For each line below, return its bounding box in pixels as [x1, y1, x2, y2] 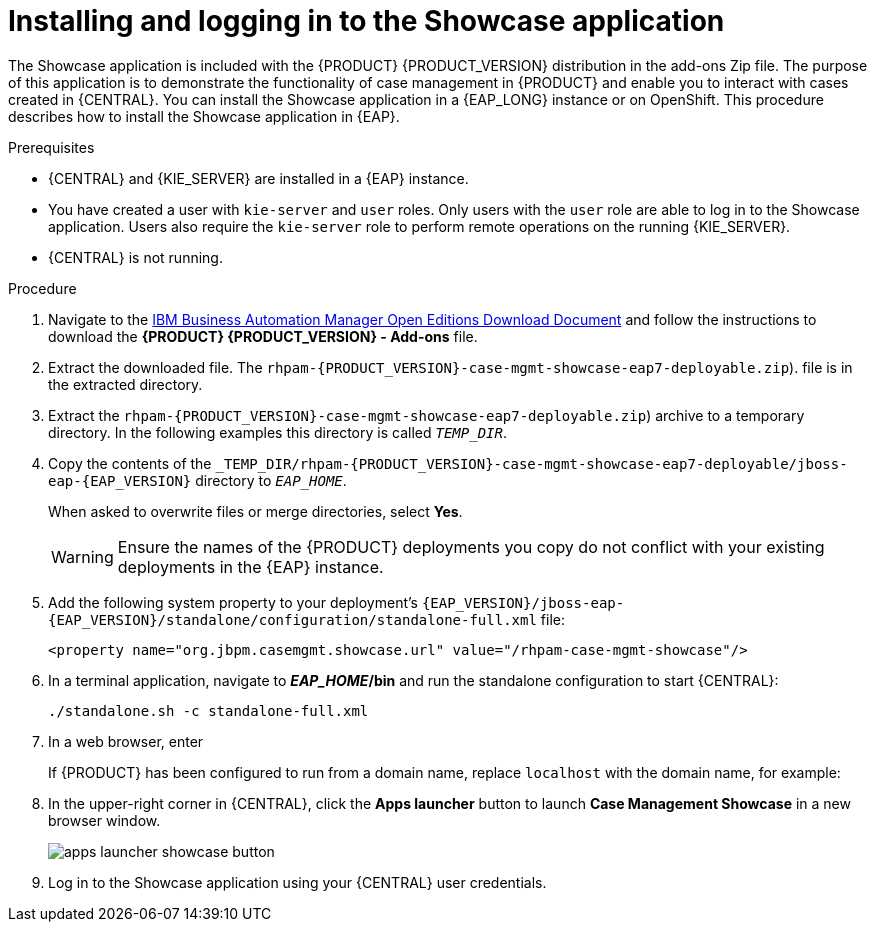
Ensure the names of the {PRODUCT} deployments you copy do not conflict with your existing [117, 536, 825, 557]
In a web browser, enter [48, 732, 204, 750]
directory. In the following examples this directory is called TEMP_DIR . [48, 423, 507, 441]
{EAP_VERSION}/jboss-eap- [421, 594, 625, 611]
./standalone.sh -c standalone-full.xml [48, 702, 369, 719]
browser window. [48, 811, 161, 829]
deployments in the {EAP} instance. [117, 556, 384, 577]
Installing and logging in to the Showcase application [8, 4, 725, 38]
